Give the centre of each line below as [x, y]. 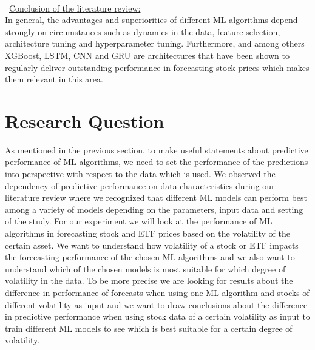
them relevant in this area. [54, 79]
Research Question [85, 120]
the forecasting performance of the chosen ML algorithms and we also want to [150, 257]
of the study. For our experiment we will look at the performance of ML [139, 221]
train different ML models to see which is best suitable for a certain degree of [149, 328]
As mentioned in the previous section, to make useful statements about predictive [157, 150]
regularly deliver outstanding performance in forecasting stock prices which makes [157, 67]
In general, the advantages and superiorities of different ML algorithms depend [151, 20]
